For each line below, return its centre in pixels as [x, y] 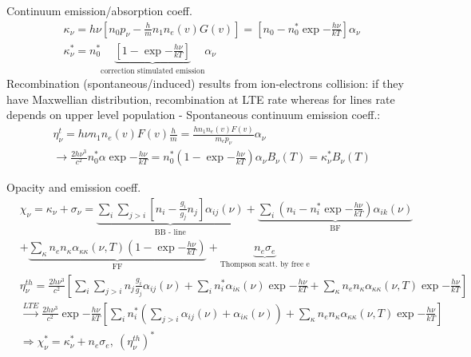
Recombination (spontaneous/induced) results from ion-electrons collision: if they [205, 83]
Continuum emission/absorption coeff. [99, 10]
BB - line [170, 232]
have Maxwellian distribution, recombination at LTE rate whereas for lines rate [201, 99]
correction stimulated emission [153, 71]
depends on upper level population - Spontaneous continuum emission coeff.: [194, 115]
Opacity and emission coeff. [74, 187]
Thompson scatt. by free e [265, 264]
